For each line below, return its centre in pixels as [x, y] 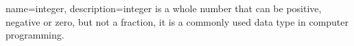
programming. [35, 35]
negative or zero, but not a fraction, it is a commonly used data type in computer [177, 21]
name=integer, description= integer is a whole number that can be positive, [164, 8]
